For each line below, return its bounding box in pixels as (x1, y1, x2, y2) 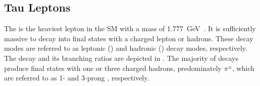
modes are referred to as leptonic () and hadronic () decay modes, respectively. (4, 43, 247, 53)
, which (232, 62, 254, 73)
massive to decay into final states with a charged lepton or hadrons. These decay (4, 33, 253, 43)
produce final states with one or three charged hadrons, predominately (4, 62, 222, 73)
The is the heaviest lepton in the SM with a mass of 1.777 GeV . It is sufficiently (4, 23, 256, 34)
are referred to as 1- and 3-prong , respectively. (4, 72, 149, 83)
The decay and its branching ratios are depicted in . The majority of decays (4, 52, 238, 63)
